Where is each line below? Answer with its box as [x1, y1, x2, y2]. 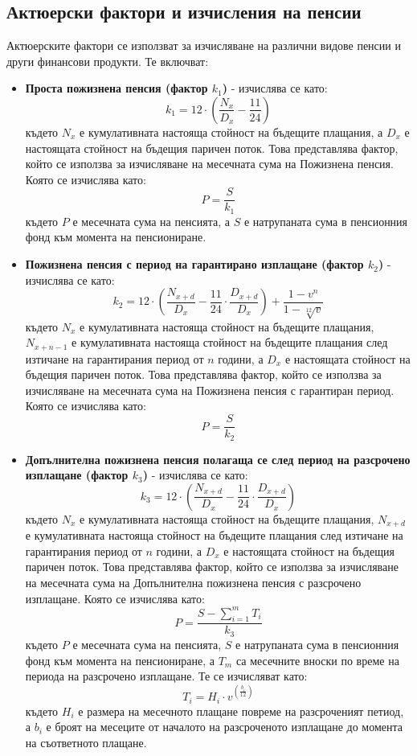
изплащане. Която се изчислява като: [25, 590, 205, 606]
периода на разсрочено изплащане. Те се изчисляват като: [25, 668, 308, 684]
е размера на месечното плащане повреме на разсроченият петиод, [78, 702, 404, 719]
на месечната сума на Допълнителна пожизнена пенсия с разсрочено [25, 573, 362, 590]
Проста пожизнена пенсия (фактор [25, 80, 208, 97]
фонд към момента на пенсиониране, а [25, 651, 215, 668]
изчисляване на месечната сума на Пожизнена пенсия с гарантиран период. [25, 381, 395, 398]
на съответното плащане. [25, 733, 147, 750]
